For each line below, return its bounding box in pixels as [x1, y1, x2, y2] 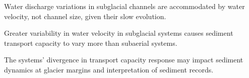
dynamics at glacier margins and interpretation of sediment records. [4, 64, 214, 74]
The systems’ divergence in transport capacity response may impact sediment [4, 54, 243, 65]
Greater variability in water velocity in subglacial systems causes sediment [4, 28, 233, 38]
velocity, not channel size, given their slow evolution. [4, 11, 166, 21]
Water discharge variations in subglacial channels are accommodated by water [4, 1, 245, 11]
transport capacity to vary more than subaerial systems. [4, 37, 177, 48]
